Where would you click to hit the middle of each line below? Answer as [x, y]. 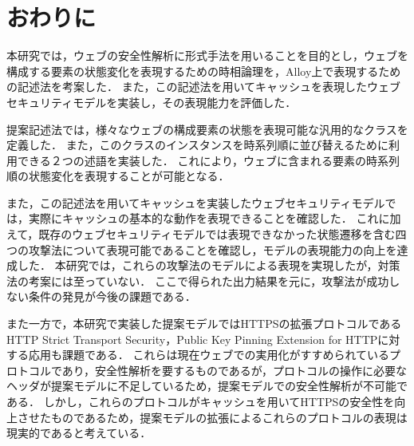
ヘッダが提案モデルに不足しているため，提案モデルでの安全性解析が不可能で [207, 386]
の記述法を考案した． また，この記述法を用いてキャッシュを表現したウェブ [203, 87]
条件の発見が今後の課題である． [112, 296]
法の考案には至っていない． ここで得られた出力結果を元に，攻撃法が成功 [198, 280]
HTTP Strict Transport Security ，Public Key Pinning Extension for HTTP [192, 339]
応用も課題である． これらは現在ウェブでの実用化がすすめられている [209, 355]
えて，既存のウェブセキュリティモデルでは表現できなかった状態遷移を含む [201, 234]
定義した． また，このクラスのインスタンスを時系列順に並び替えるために [198, 145]
